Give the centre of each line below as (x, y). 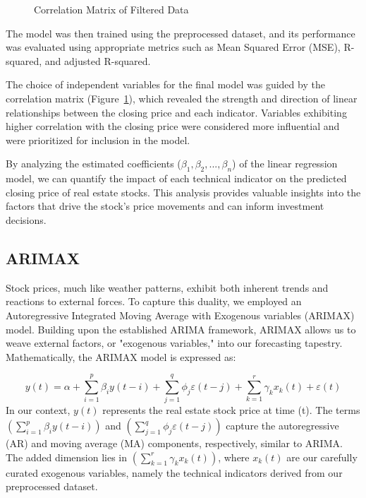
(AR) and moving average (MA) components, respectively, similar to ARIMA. (174, 443)
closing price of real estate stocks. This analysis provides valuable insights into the (183, 192)
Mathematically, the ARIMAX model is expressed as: (121, 356)
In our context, (38, 410)
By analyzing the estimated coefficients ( (93, 164)
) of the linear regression (285, 164)
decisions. (26, 219)
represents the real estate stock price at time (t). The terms (231, 410)
